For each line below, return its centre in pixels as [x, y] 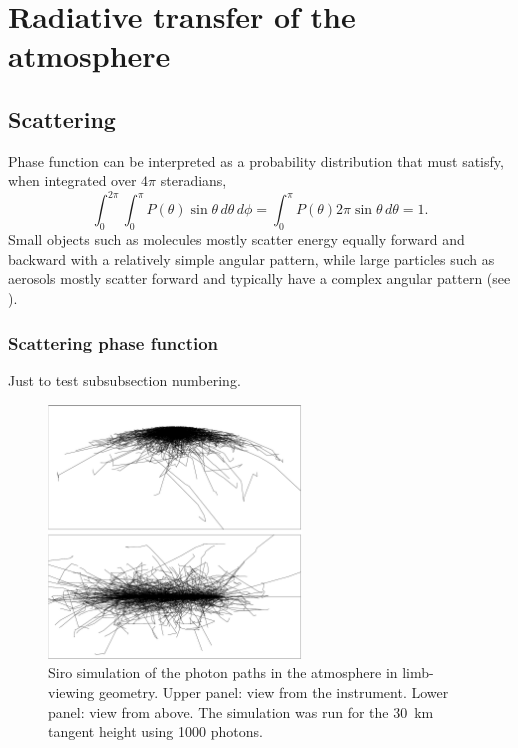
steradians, [193, 180]
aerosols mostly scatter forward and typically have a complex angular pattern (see [259, 278]
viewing [71, 692]
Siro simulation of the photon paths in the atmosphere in [223, 672]
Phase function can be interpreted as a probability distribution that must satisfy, [256, 160]
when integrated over [72, 180]
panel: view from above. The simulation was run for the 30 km [241, 711]
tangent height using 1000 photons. [155, 731]
